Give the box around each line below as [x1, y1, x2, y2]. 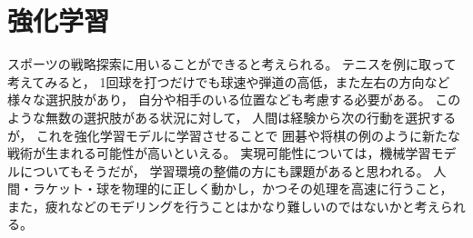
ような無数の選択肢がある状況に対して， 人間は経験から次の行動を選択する [7, 107, 457, 126]
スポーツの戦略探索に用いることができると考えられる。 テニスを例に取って [7, 55, 457, 74]
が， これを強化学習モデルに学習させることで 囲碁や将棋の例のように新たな [7, 125, 461, 144]
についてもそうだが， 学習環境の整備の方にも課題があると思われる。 [19, 161, 429, 180]
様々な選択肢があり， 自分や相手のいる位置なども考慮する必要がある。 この [7, 90, 461, 109]
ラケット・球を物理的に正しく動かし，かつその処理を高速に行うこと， [32, 179, 453, 198]
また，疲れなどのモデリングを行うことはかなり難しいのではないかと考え [7, 196, 440, 215]
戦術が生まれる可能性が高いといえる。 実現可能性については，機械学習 [7, 144, 431, 163]
